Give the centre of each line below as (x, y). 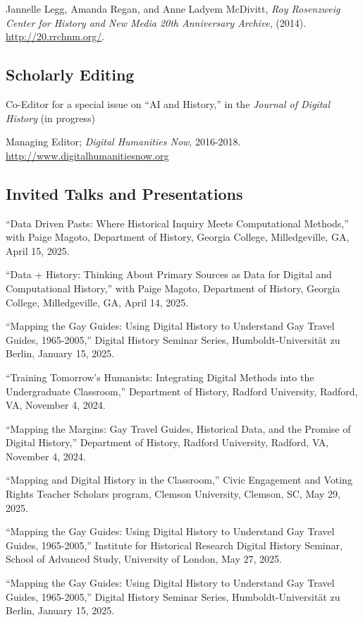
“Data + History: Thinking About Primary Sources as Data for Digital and (169, 274)
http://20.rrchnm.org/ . (55, 36)
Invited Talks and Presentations (124, 193)
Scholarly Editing (70, 74)
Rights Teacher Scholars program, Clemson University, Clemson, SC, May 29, (173, 494)
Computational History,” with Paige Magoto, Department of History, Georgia (173, 288)
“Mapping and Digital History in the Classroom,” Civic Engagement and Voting (179, 480)
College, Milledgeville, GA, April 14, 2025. (97, 302)
